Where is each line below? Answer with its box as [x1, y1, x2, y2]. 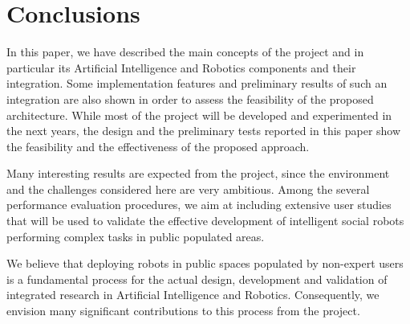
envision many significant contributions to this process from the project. [6, 302, 360, 319]
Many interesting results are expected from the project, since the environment [6, 165, 390, 182]
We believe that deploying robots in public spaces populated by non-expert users [6, 255, 404, 272]
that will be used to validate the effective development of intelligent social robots [6, 212, 404, 229]
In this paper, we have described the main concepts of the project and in [6, 43, 364, 60]
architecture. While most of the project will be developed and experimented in [6, 106, 392, 123]
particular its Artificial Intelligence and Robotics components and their [6, 59, 356, 76]
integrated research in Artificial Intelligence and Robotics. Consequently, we [6, 286, 380, 303]
